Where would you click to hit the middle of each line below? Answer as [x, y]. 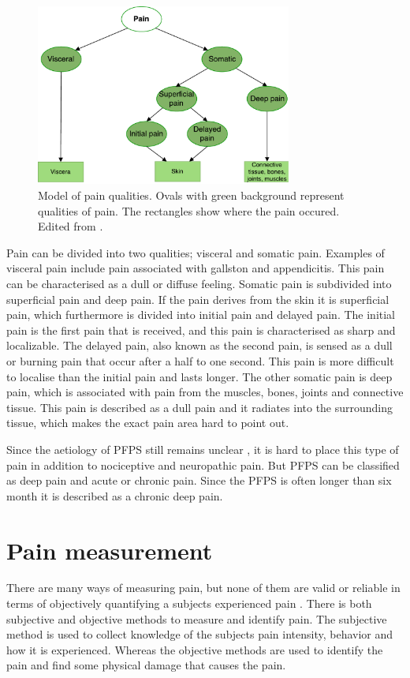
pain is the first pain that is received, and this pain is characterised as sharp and [201, 330]
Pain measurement [110, 550]
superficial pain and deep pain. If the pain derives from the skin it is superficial [198, 299]
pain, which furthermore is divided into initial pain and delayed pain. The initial [201, 315]
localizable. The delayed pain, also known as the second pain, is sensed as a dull [199, 345]
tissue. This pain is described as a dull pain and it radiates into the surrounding [200, 407]
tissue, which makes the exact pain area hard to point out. [148, 423]
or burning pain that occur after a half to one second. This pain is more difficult [200, 360]
